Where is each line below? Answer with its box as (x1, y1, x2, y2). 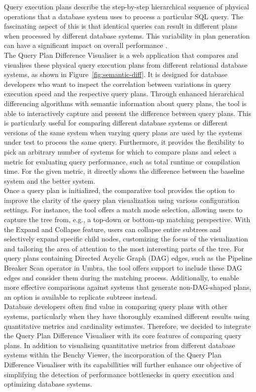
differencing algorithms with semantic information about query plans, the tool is (4, 98, 247, 108)
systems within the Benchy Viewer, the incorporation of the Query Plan (4, 350, 221, 360)
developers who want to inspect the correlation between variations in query (4, 78, 231, 89)
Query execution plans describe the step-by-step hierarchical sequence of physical (4, 1, 249, 11)
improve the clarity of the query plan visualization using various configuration (4, 195, 240, 205)
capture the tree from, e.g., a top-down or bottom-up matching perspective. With (4, 214, 251, 225)
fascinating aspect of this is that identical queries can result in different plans (4, 21, 238, 31)
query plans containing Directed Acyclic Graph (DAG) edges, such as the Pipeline (4, 253, 253, 263)
